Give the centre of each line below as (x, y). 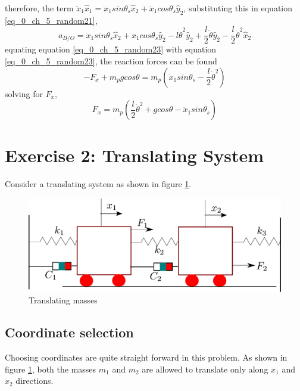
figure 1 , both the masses (51, 369)
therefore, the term (39, 8)
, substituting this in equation (238, 8)
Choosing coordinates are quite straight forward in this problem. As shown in (146, 357)
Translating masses (63, 300)
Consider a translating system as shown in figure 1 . (98, 184)
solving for (24, 93)
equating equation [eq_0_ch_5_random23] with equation (111, 49)
